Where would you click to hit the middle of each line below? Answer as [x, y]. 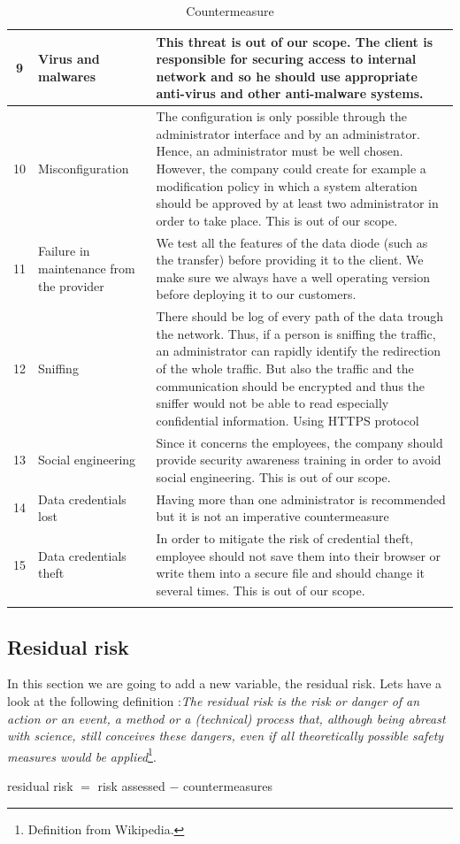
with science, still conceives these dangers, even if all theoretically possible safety [226, 736]
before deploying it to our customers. [256, 294]
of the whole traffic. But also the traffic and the [285, 368]
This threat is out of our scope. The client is [295, 41]
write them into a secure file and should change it [291, 573]
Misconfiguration [84, 168]
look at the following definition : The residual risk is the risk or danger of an [214, 701]
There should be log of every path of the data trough [300, 316]
